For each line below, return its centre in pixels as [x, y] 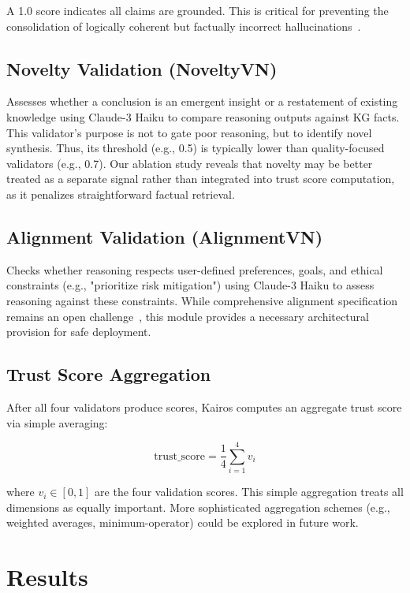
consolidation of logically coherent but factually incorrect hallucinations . [184, 26]
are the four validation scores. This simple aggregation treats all [249, 492]
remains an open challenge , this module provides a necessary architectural [188, 316]
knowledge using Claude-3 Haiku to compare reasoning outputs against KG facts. [203, 116]
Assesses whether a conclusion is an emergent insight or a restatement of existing [202, 101]
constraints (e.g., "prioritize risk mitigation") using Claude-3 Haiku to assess [190, 285]
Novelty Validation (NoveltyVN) [142, 68]
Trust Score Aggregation [109, 374]
